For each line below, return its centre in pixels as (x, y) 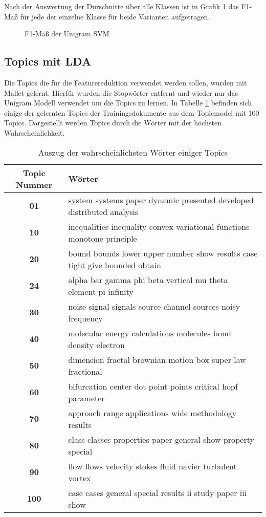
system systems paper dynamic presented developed (161, 200)
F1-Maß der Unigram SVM (67, 34)
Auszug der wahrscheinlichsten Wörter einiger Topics (133, 152)
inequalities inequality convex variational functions (159, 226)
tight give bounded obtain (115, 265)
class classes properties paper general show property (161, 439)
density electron (96, 344)
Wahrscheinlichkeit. (35, 132)
